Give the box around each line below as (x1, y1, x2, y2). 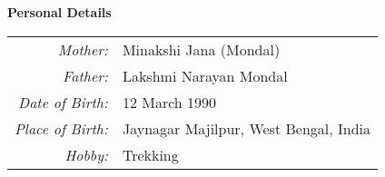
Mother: (57, 38, 108, 60)
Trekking (122, 143, 179, 165)
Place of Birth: (15, 117, 108, 139)
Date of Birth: (18, 91, 108, 113)
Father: (63, 64, 108, 86)
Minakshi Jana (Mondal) (122, 38, 281, 60)
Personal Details (7, 3, 112, 21)
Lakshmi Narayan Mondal (122, 64, 288, 86)
